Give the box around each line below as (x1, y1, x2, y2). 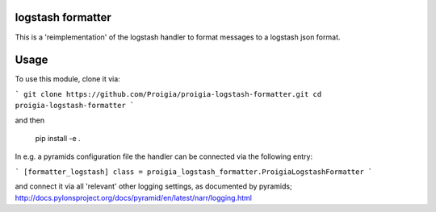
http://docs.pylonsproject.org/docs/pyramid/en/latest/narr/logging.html (15, 193, 252, 202)
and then (15, 115, 44, 125)
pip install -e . (35, 133, 81, 143)
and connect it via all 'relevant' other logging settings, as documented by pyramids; (15, 181, 292, 191)
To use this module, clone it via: (15, 74, 120, 84)
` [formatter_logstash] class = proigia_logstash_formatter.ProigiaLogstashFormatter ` (15, 167, 373, 177)
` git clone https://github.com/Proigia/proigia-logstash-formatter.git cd (15, 89, 322, 98)
